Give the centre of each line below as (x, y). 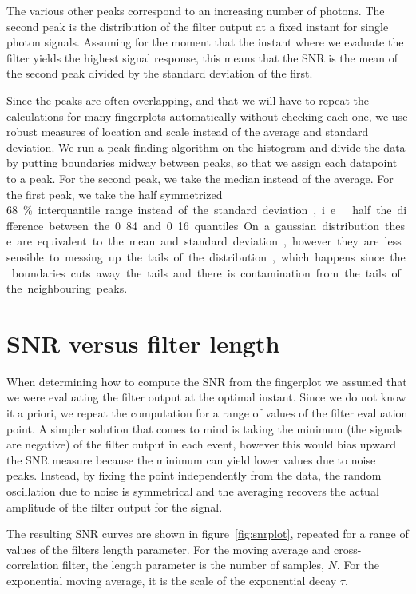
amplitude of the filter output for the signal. (115, 506)
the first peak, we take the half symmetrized (115, 194)
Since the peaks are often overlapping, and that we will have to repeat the (188, 100)
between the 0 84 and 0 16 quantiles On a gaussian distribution (214, 225)
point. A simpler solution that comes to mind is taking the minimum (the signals (205, 428)
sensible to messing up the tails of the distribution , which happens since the (206, 256)
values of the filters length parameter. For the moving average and (168, 549)
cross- (348, 549)
